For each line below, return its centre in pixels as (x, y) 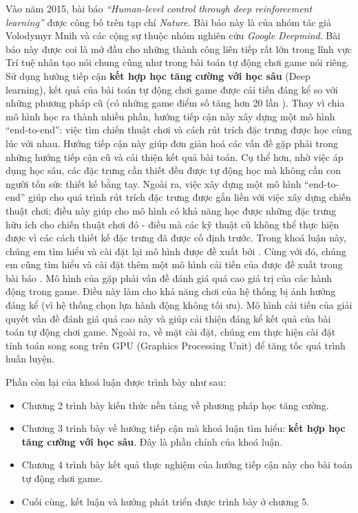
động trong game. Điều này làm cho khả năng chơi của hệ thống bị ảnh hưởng (171, 291)
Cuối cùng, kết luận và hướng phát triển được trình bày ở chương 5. (166, 501)
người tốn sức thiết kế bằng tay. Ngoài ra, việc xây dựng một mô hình (154, 183)
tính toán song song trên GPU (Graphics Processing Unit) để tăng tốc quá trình (176, 345)
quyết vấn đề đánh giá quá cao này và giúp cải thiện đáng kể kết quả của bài (168, 318)
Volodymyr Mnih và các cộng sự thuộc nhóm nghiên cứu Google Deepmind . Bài (173, 35)
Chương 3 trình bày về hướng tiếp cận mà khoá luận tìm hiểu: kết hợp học (183, 428)
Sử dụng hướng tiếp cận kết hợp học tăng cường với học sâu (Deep (158, 75)
